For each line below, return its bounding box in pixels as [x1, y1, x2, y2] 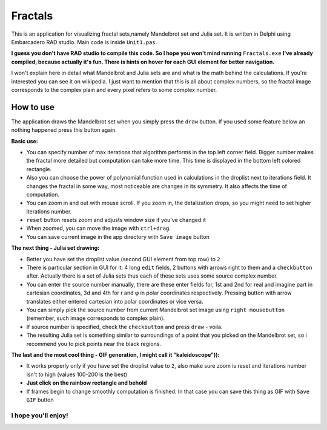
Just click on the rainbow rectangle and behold [26, 379, 147, 386]
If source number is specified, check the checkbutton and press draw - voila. [26, 323, 223, 330]
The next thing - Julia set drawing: [11, 244, 100, 252]
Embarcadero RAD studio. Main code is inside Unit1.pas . [11, 38, 157, 45]
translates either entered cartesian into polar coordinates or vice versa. [26, 298, 204, 305]
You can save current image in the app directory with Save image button [26, 233, 210, 240]
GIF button [26, 396, 54, 403]
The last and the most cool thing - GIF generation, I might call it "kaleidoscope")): [11, 351, 220, 358]
